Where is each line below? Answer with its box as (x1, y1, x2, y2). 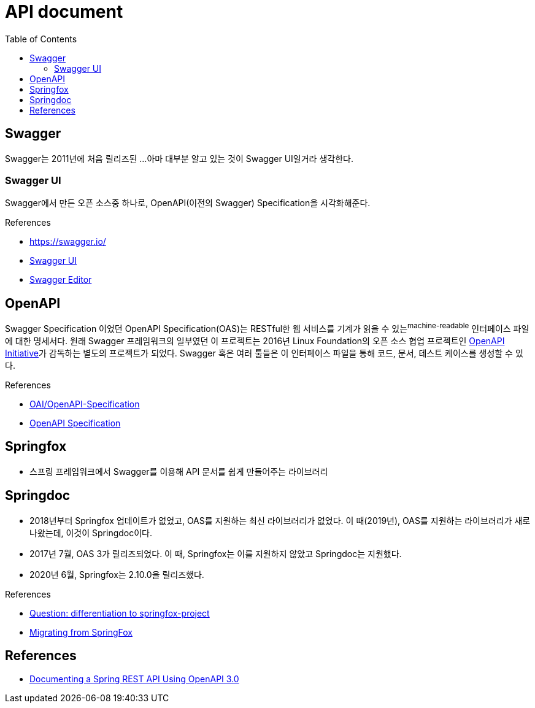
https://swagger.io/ (29, 236, 106, 247)
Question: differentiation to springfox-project (29, 607, 210, 618)
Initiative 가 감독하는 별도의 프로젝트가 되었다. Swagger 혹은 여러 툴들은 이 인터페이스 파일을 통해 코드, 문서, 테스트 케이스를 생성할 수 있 (5, 347, 523, 358)
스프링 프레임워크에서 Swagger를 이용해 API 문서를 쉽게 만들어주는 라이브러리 (29, 466, 328, 477)
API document (5, 1, 123, 22)
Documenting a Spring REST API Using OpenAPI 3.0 (29, 674, 239, 685)
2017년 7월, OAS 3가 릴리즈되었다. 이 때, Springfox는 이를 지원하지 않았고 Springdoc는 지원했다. (29, 548, 402, 559)
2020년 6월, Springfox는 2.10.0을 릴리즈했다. (29, 569, 204, 580)
